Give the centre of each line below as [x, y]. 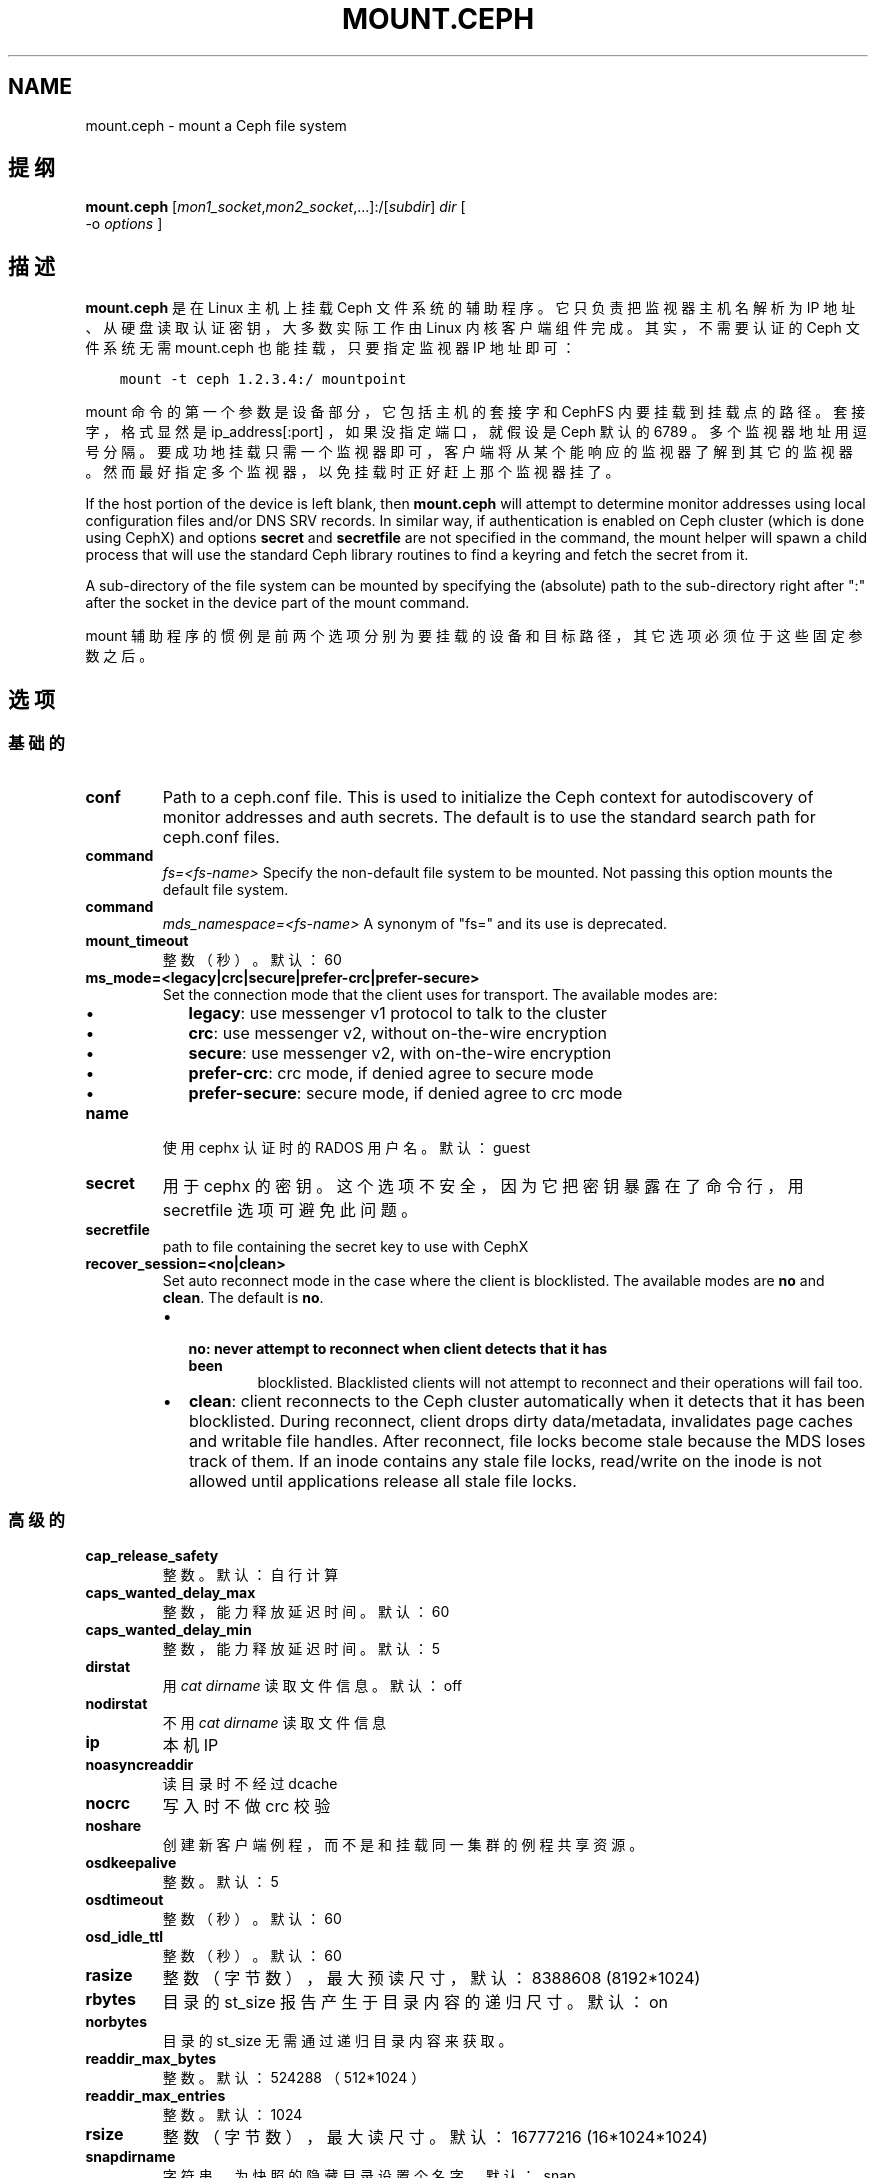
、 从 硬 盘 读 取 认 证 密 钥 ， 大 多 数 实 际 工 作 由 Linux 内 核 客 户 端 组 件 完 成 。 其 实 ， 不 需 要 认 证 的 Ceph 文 [472, 328]
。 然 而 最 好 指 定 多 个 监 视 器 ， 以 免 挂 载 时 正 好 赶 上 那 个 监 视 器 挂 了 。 [352, 472]
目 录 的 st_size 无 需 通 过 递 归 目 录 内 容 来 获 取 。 [337, 2041]
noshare [113, 1826]
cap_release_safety [152, 1556]
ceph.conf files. [221, 836]
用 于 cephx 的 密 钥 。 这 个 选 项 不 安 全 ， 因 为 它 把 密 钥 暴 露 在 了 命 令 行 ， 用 [483, 1185]
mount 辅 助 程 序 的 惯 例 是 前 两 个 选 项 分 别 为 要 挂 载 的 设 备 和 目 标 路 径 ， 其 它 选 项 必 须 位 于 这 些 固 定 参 [474, 636]
